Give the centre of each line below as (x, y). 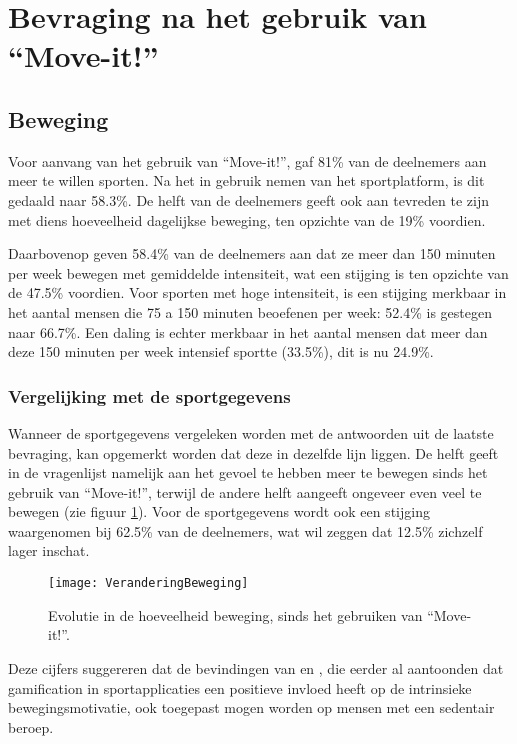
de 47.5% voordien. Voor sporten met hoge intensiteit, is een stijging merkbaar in (257, 292)
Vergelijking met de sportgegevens (149, 395)
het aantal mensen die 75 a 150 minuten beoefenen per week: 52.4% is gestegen (250, 311)
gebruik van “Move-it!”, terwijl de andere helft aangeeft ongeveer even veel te (245, 491)
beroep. (31, 726)
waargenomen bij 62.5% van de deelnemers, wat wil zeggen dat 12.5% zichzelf (245, 530)
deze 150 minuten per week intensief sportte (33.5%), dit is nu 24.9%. (221, 351)
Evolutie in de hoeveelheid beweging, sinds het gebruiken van (235, 614)
